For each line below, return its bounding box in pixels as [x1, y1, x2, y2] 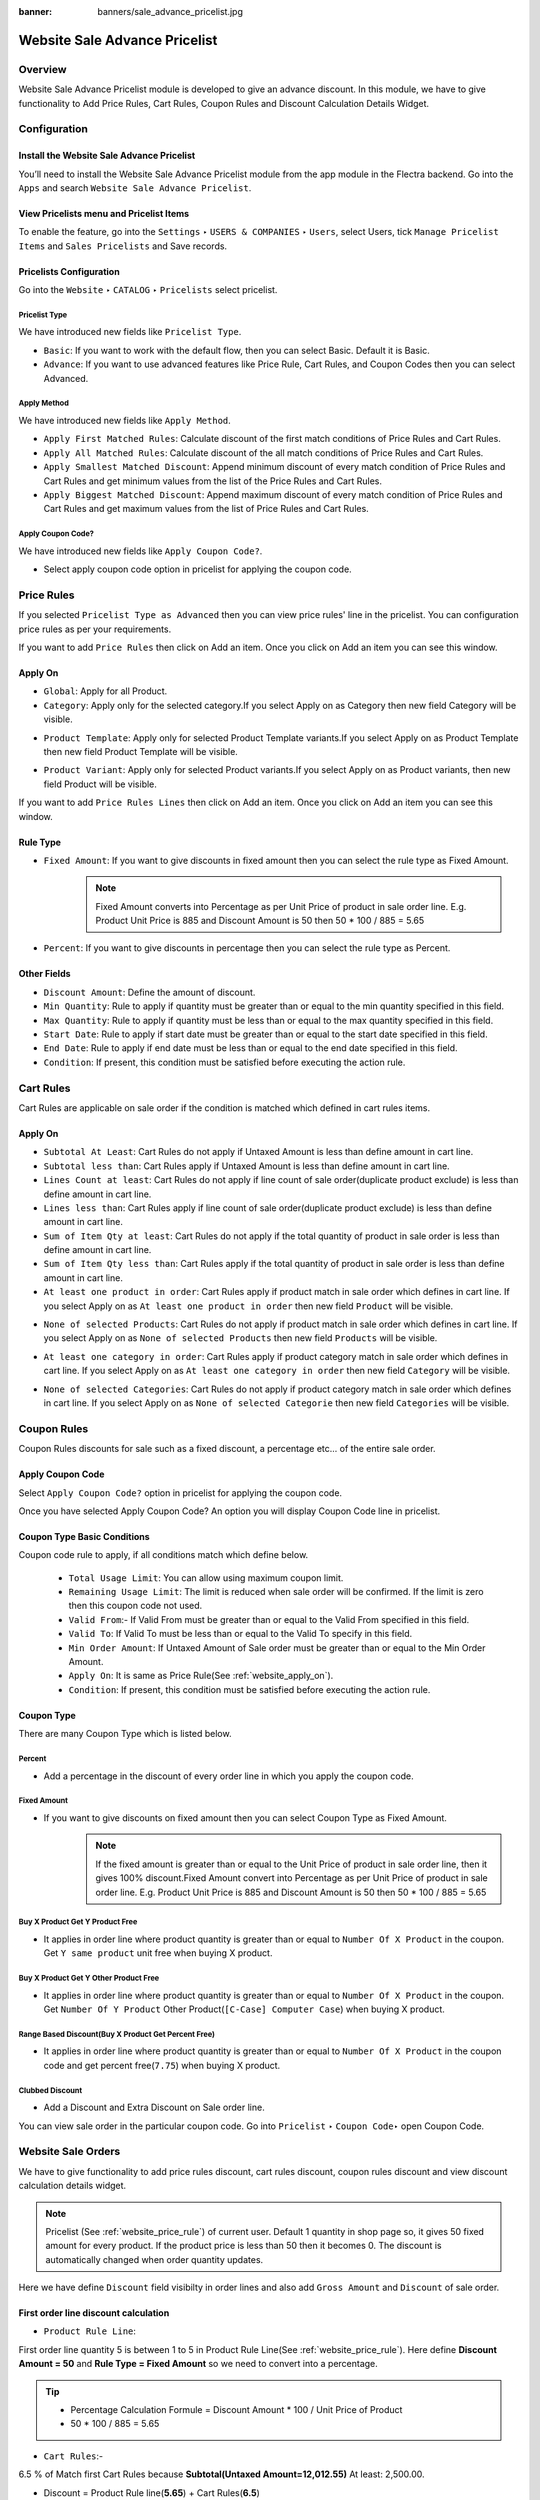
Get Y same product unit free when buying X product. [43, 1947, 273, 1959]
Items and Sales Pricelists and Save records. [18, 240, 228, 252]
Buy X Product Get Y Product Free [18, 1917, 138, 1927]
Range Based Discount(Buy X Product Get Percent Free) [18, 2029, 215, 2039]
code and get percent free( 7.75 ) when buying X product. [43, 2059, 281, 2071]
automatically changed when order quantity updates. [45, 2253, 264, 2265]
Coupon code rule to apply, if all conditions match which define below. [18, 1549, 309, 1561]
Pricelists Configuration [18, 265, 120, 277]
